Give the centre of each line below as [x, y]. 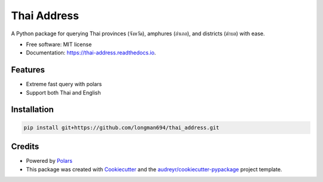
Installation [32, 110]
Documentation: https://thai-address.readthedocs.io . [91, 53]
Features [28, 70]
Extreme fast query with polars [64, 84]
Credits [25, 147]
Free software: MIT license [59, 44]
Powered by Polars [49, 161]
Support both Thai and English [63, 92]
